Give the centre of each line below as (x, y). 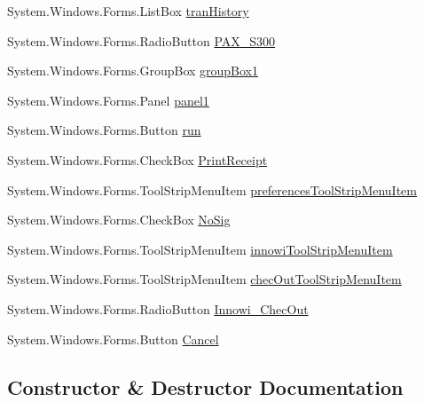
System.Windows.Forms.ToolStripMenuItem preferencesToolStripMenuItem (212, 189)
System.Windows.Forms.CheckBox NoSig (119, 220)
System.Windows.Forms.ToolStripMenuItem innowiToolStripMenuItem (200, 249)
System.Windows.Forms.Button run (104, 130)
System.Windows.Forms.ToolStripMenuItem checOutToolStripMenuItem (204, 279)
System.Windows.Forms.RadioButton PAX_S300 (141, 40)
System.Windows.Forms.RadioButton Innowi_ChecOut (158, 308)
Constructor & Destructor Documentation (205, 386)
